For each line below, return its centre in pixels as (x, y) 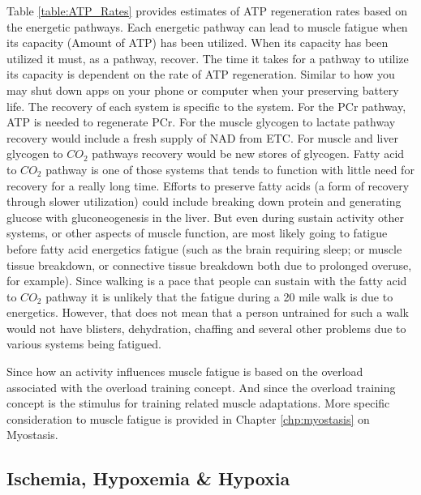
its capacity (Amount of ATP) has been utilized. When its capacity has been (198, 43)
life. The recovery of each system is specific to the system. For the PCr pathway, (206, 106)
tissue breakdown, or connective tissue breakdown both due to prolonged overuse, (209, 265)
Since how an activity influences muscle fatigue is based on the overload (185, 371)
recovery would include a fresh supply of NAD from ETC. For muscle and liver (202, 137)
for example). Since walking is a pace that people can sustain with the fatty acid (207, 281)
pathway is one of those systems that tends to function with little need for (230, 169)
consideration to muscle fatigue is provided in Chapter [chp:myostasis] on (188, 418)
